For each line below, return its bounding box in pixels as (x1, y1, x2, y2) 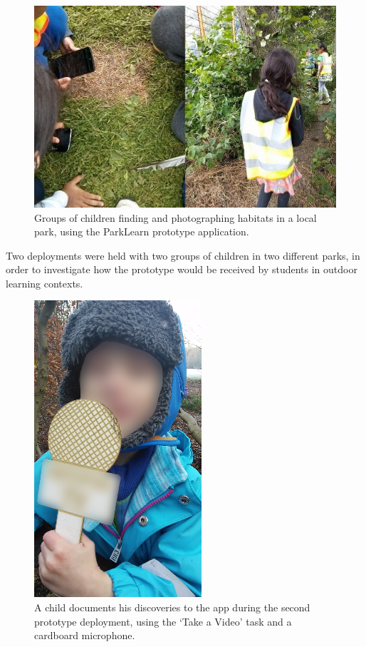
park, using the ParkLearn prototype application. (34, 224, 249, 239)
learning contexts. (6, 275, 83, 290)
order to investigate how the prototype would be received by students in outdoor (6, 262, 357, 277)
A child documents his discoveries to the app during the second (34, 600, 310, 615)
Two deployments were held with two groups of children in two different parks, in (6, 248, 360, 263)
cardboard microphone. (34, 628, 135, 643)
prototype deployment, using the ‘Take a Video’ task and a (34, 613, 292, 628)
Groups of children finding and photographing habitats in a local (34, 210, 317, 225)
